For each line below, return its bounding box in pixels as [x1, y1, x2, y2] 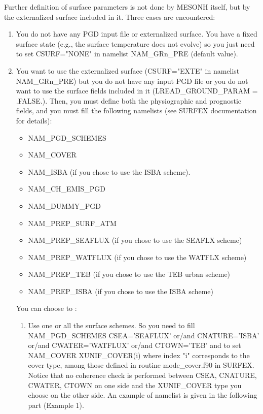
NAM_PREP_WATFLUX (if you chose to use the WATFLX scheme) [28, 251, 247, 262]
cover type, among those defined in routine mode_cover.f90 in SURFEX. [28, 360, 254, 370]
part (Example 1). [28, 399, 84, 410]
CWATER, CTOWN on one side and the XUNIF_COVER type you [28, 379, 242, 390]
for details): [16, 115, 52, 125]
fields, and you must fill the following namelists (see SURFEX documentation [16, 105, 257, 116]
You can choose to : [16, 303, 77, 313]
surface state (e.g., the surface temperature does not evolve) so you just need [16, 38, 255, 49]
